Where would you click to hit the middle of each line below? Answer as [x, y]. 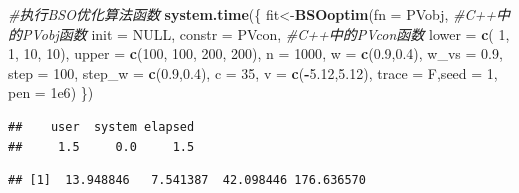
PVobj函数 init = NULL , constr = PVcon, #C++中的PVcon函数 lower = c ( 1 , [265, 33]
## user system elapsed [101, 126]
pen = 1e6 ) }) [51, 92]
